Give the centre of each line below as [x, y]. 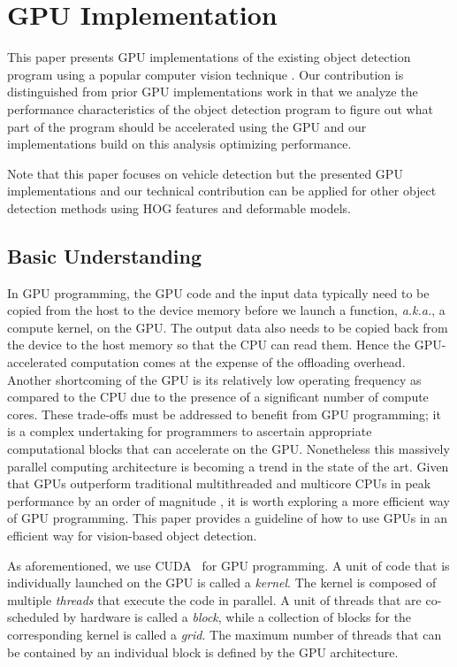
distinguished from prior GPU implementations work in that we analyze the [213, 92]
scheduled [33, 617]
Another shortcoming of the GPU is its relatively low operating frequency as [214, 379]
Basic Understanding [105, 255]
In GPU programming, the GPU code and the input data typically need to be [218, 292]
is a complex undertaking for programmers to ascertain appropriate [190, 431]
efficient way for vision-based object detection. [132, 535]
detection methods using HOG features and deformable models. [179, 207]
